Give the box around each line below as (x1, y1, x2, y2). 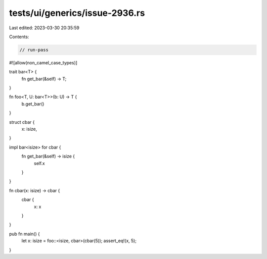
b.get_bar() (21, 101, 44, 106)
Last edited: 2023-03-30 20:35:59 (9, 25, 80, 31)
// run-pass (19, 47, 49, 52)
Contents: (9, 34, 29, 40)
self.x (34, 160, 45, 166)
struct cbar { (9, 119, 35, 125)
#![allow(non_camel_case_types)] (9, 59, 78, 65)
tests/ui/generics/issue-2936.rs (9, 7, 145, 18)
